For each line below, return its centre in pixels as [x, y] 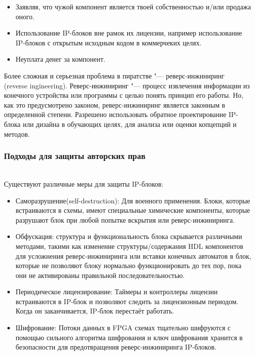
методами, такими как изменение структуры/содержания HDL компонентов [129, 246]
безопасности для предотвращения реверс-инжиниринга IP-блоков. [116, 347]
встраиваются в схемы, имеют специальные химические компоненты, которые [133, 210]
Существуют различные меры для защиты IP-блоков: [84, 183]
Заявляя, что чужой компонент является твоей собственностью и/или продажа [133, 6]
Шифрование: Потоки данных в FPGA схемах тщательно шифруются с [123, 328]
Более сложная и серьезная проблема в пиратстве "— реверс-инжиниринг [114, 75]
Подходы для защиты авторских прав [75, 156]
